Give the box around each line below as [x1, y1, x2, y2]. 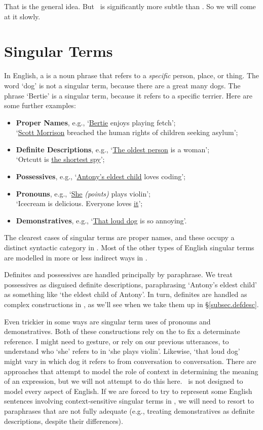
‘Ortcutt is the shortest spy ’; [16, 154, 105, 164]
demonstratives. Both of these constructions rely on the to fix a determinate [4, 326, 240, 337]
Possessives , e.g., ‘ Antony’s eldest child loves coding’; [16, 171, 185, 182]
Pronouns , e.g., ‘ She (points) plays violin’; [16, 188, 151, 199]
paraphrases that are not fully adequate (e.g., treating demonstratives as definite [4, 405, 255, 416]
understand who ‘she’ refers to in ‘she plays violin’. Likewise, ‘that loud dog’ [4, 346, 240, 356]
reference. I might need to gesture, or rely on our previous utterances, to [4, 336, 229, 346]
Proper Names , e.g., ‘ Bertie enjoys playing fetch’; [16, 117, 176, 127]
